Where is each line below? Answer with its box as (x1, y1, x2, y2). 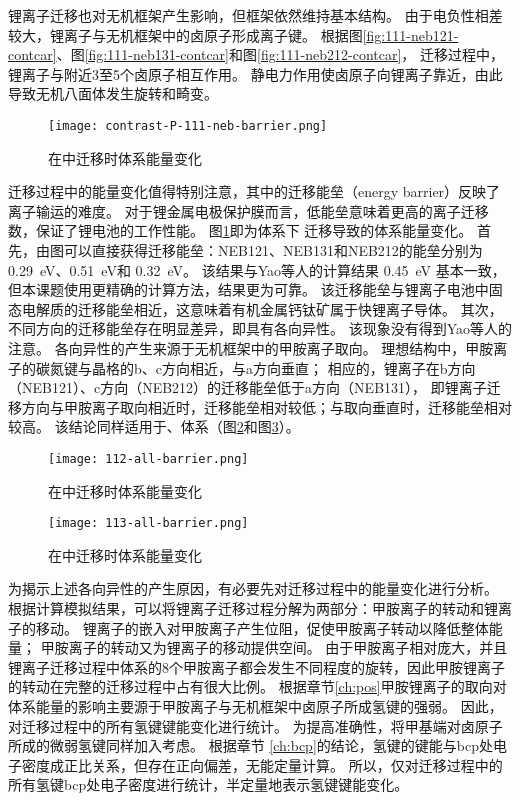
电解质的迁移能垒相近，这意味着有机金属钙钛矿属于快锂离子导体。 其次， (21, 298, 503, 319)
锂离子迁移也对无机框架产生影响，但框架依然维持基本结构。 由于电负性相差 (8, 5, 503, 25)
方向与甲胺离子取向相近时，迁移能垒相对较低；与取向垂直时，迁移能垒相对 (21, 396, 512, 417)
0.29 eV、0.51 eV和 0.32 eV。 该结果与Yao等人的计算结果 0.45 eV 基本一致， (8, 259, 506, 280)
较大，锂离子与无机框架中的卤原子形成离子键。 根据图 (8, 24, 363, 45)
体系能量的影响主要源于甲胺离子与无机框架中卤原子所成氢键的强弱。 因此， (8, 696, 503, 716)
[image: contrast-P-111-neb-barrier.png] (48, 118, 328, 133)
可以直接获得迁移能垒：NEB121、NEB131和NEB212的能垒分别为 (63, 240, 483, 260)
